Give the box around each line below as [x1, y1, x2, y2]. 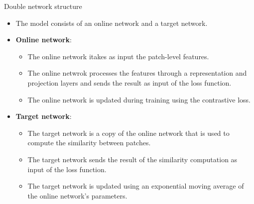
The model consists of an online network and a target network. [15, 17, 208, 28]
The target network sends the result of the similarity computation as [27, 154, 238, 164]
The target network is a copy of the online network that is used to [27, 127, 230, 138]
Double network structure [4, 1, 82, 11]
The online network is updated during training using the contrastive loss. [27, 94, 251, 104]
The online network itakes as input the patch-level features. [27, 51, 209, 61]
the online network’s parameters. [27, 190, 127, 201]
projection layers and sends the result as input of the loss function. [27, 77, 232, 88]
